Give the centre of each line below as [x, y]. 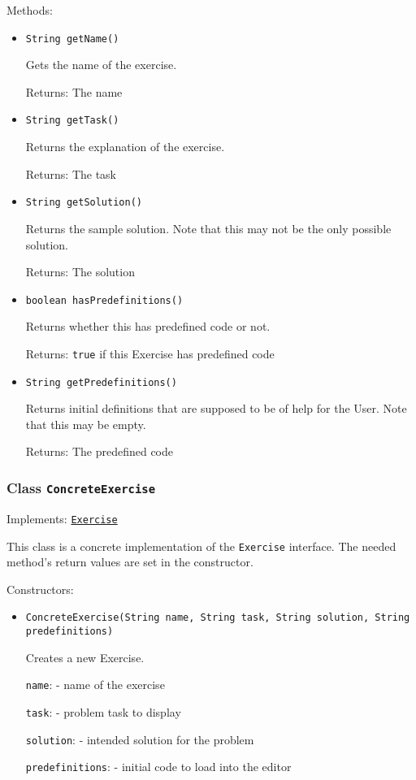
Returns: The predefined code [99, 451]
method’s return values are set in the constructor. [130, 562]
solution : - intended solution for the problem [140, 739]
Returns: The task [71, 173]
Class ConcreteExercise [81, 487]
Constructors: [40, 589]
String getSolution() [84, 203]
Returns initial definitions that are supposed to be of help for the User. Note [216, 408]
